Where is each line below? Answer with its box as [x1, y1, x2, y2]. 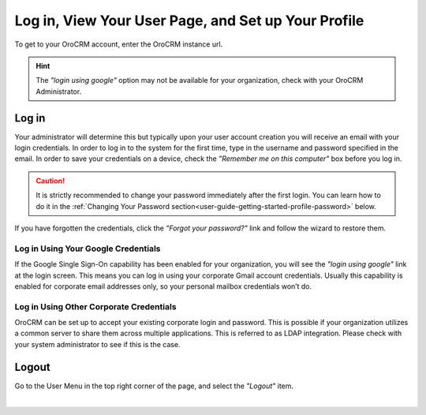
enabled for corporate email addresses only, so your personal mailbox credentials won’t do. [14, 281, 312, 291]
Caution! [35, 176, 65, 185]
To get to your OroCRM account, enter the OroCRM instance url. [14, 39, 223, 49]
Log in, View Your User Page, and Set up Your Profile [14, 12, 364, 29]
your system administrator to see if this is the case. [14, 339, 181, 349]
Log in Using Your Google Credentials [14, 243, 161, 254]
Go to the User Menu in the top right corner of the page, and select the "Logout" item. [14, 381, 294, 391]
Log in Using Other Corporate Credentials [14, 301, 177, 312]
